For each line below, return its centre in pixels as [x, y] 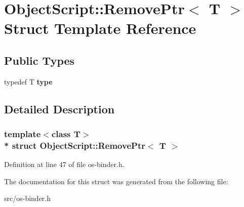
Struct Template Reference [100, 28]
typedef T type [28, 81]
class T [66, 134]
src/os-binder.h [28, 198]
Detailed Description [59, 109]
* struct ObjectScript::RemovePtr [75, 145]
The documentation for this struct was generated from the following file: [116, 181]
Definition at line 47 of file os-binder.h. [64, 164]
